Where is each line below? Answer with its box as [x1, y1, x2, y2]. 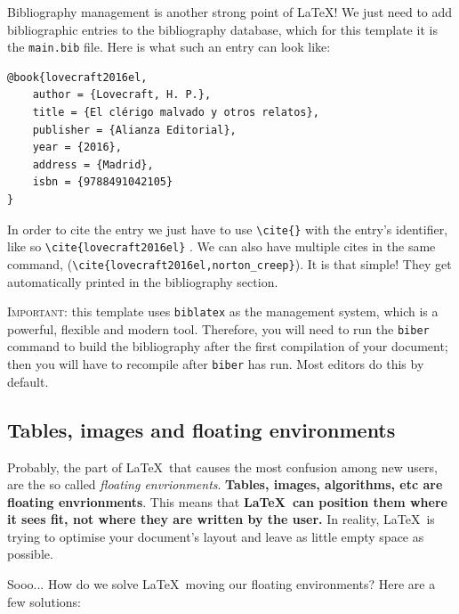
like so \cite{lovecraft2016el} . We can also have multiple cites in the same [7, 237, 436, 256]
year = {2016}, [32, 141, 122, 154]
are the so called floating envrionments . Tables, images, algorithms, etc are [7, 475, 443, 494]
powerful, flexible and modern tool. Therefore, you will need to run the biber [7, 319, 430, 338]
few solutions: [7, 592, 81, 610]
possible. [7, 544, 53, 563]
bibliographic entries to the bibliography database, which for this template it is [7, 20, 438, 38]
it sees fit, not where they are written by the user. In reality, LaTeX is [7, 510, 435, 528]
